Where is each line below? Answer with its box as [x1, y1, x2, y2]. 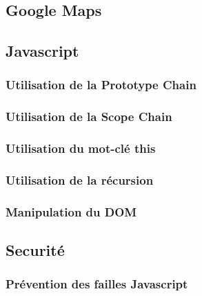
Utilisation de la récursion [6, 172, 154, 189]
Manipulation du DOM [6, 203, 137, 220]
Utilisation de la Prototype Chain [6, 76, 196, 93]
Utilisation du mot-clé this [6, 140, 156, 157]
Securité [6, 239, 65, 261]
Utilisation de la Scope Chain [6, 108, 172, 125]
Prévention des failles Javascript [6, 275, 188, 293]
